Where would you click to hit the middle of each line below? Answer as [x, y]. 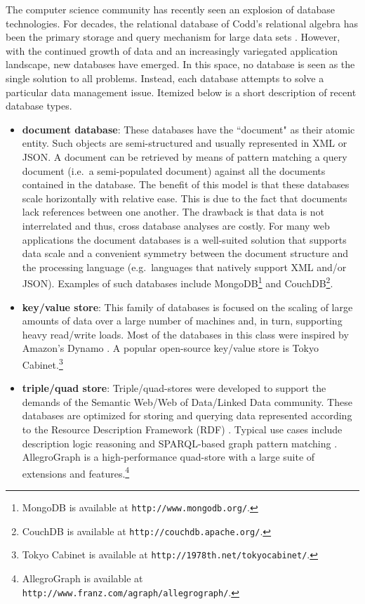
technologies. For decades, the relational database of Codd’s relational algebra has [182, 23]
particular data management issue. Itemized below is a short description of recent [181, 92]
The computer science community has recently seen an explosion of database [171, 9]
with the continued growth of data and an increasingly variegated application [172, 50]
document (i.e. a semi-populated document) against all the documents [174, 170]
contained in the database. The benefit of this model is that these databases [186, 184]
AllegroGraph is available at [82, 578]
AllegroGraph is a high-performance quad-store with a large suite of [168, 457]
